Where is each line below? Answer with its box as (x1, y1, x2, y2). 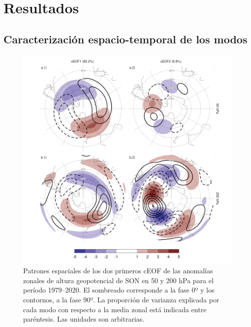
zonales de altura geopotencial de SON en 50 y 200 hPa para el (23, 275, 214, 285)
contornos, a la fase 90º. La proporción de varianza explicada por (23, 294, 220, 304)
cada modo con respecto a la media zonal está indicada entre (23, 304, 207, 314)
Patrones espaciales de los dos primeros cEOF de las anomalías (23, 265, 213, 276)
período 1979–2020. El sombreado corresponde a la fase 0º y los (23, 285, 215, 295)
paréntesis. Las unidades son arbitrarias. (23, 314, 145, 324)
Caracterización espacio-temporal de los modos (3, 31, 248, 46)
